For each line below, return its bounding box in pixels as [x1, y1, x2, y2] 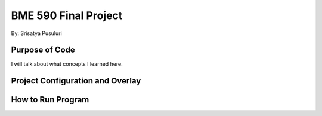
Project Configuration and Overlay [11, 76, 141, 86]
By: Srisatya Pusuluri [11, 30, 62, 37]
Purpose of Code [11, 45, 76, 55]
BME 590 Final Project [11, 9, 123, 22]
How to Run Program [11, 95, 89, 105]
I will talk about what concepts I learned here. [11, 60, 123, 67]
